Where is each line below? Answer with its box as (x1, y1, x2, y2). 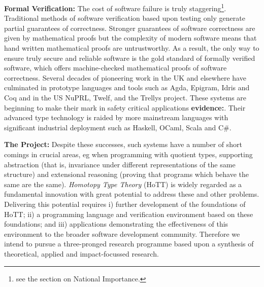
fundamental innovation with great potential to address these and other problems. (4, 189, 259, 199)
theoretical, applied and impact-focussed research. (4, 248, 159, 259)
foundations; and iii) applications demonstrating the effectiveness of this (4, 219, 228, 229)
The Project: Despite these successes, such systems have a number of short (4, 139, 242, 150)
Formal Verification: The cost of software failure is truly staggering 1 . (4, 2, 226, 13)
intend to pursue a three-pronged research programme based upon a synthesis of (4, 238, 254, 249)
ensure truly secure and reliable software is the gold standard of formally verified (4, 52, 255, 63)
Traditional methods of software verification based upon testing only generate (4, 13, 245, 23)
